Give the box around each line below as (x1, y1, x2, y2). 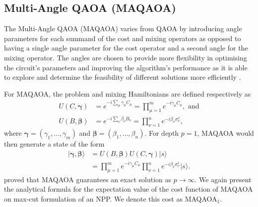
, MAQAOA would (197, 127, 254, 138)
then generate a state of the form (4, 138, 105, 149)
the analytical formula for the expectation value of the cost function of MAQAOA (4, 184, 253, 194)
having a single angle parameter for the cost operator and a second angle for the (4, 43, 248, 53)
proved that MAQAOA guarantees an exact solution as (4, 174, 172, 184)
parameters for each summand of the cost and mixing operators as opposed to (4, 33, 241, 43)
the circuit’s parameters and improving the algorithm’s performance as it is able (4, 62, 248, 72)
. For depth (144, 127, 179, 138)
